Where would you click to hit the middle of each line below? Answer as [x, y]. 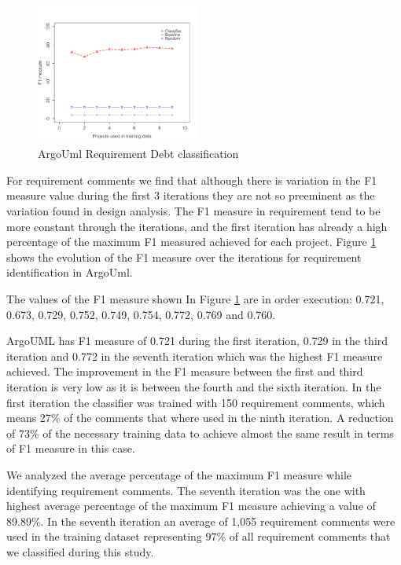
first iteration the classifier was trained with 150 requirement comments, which [196, 402]
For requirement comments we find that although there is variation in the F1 [192, 180]
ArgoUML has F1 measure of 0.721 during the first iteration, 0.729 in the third [197, 341]
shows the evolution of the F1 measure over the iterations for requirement [184, 257]
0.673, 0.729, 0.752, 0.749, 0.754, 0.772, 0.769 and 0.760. [141, 314]
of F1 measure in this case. [71, 448]
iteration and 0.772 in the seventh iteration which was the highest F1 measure [195, 356]
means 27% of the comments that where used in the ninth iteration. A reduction [200, 418]
